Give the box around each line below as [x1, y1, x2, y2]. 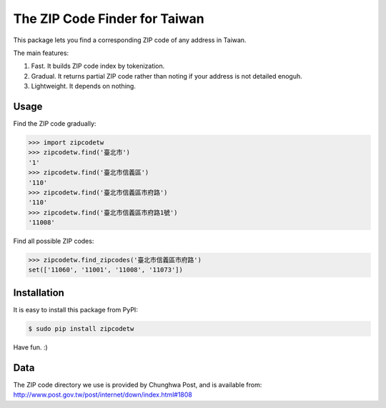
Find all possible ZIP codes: [13, 237, 94, 246]
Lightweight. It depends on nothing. [31, 82, 136, 91]
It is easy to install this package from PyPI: [13, 305, 139, 314]
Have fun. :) [13, 343, 48, 352]
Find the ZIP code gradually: [13, 119, 96, 128]
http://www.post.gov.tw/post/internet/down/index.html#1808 [13, 390, 193, 399]
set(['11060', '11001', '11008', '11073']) [28, 266, 184, 274]
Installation [13, 287, 64, 299]
